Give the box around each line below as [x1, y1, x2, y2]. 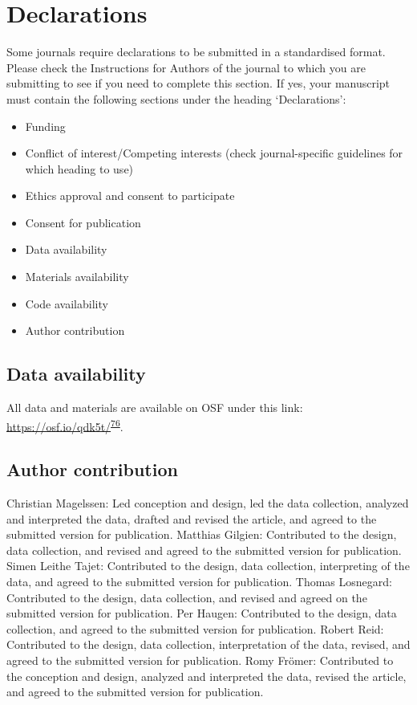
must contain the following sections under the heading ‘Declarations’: [6, 90, 346, 107]
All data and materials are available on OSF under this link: [6, 399, 303, 416]
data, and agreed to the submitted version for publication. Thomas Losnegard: [6, 573, 392, 590]
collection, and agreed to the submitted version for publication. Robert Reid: [6, 620, 384, 637]
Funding [25, 117, 66, 134]
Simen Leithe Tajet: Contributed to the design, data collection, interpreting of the [6, 557, 410, 574]
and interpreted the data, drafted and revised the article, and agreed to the [6, 510, 377, 527]
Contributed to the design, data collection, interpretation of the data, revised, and [6, 636, 411, 653]
